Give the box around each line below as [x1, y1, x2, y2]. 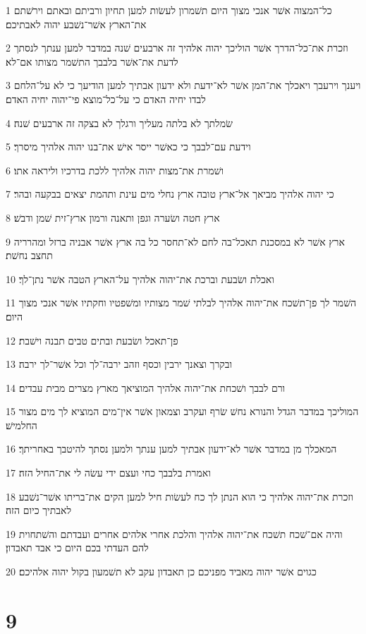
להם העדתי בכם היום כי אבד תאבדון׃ [6, 540, 149, 555]
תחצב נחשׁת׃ [6, 248, 53, 263]
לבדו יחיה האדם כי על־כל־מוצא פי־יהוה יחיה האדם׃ [6, 91, 206, 106]
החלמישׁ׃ [6, 417, 37, 432]
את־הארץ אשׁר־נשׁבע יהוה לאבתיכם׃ [6, 16, 147, 31]
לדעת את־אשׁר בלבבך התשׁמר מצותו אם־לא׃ [6, 54, 178, 68]
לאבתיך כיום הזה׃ [6, 503, 71, 518]
